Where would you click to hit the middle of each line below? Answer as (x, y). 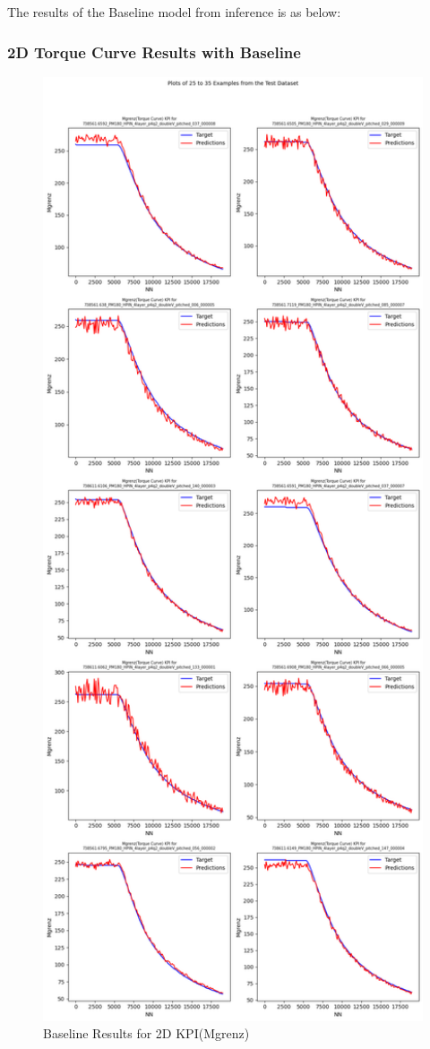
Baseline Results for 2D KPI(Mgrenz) (146, 1033)
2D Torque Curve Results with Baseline (154, 52)
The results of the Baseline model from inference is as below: (174, 12)
